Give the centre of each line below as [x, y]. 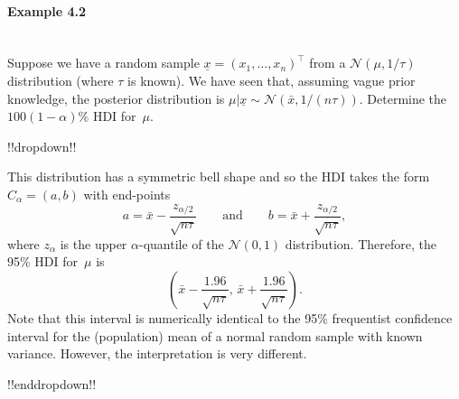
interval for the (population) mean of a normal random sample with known [215, 335]
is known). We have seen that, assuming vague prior [272, 80]
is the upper [94, 243]
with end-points [127, 194]
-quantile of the [181, 243]
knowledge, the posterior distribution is [116, 98]
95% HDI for [43, 261]
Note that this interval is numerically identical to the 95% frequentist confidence [230, 317]
